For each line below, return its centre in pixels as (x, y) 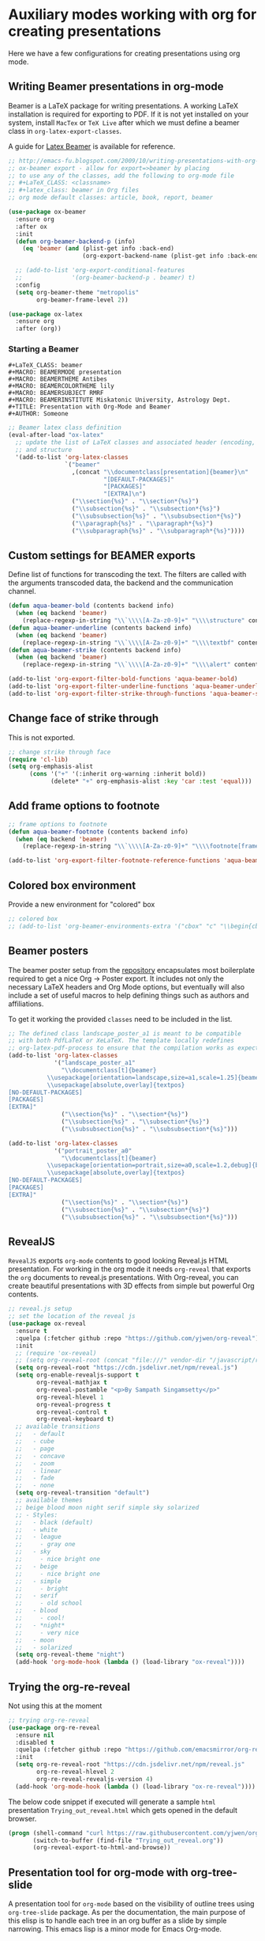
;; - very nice (47, 1632)
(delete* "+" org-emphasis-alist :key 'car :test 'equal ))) (151, 781)
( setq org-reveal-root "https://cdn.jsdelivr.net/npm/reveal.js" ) (127, 1368)
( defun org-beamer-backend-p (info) (75, 241)
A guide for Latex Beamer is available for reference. (92, 146)
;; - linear (38, 1471)
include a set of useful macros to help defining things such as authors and (129, 995)
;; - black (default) (54, 1522)
